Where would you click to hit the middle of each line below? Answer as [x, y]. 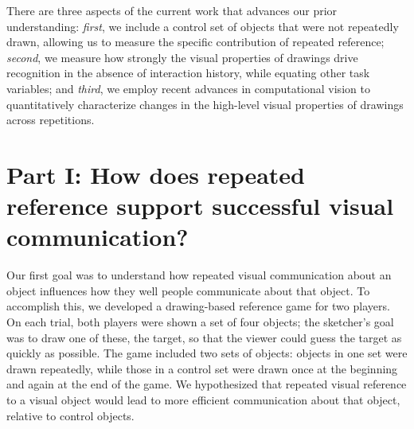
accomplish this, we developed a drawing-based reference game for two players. [198, 306]
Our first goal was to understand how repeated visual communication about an [199, 275]
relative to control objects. [70, 415]
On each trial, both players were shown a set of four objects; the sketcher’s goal [200, 322]
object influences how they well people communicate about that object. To [188, 290]
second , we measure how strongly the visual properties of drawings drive [182, 57]
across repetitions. [51, 120]
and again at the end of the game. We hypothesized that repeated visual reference [207, 384]
